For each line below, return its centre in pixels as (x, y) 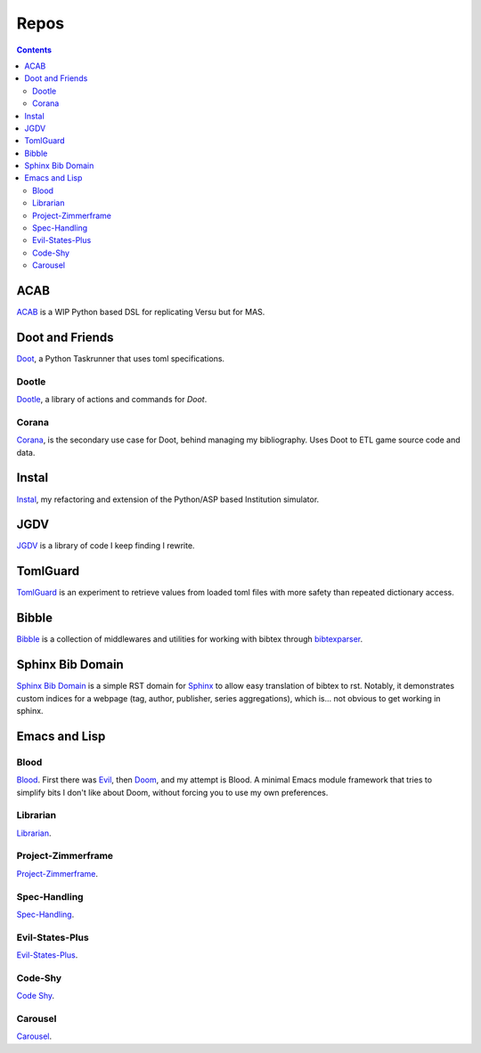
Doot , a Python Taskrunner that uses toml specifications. (121, 359)
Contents (34, 50)
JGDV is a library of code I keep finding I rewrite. (106, 546)
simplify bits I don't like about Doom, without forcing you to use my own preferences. (172, 792)
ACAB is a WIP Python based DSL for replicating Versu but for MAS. (141, 312)
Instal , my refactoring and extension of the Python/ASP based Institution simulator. (168, 499)
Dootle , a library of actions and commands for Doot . (112, 400)
